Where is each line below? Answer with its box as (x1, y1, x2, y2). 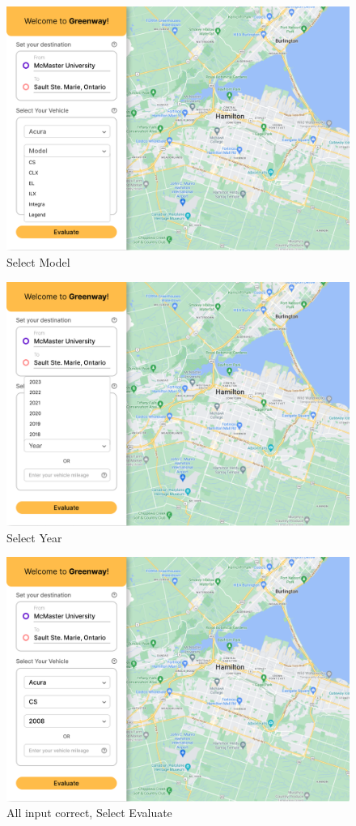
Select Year (6, 529, 62, 546)
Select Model (6, 254, 70, 271)
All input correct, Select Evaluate (6, 804, 172, 821)
